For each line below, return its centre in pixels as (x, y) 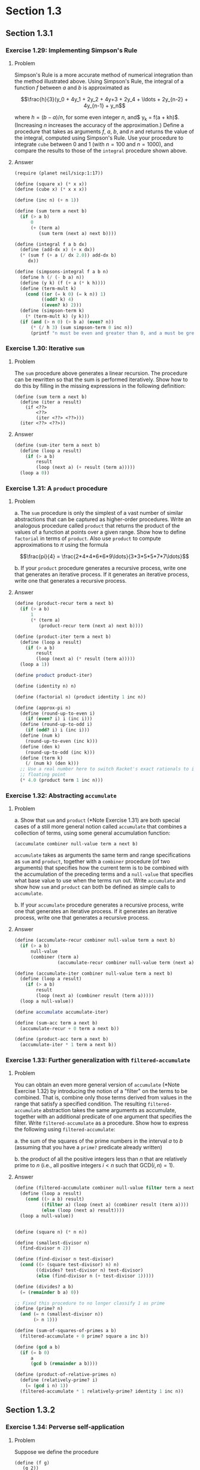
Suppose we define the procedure (57, 1451)
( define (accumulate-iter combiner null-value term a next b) (93, 973)
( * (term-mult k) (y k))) (58, 317)
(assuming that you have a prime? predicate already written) (88, 1147)
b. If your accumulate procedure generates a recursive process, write (99, 905)
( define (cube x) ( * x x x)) (51, 189)
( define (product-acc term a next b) (61, 1039)
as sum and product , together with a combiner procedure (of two (92, 861)
